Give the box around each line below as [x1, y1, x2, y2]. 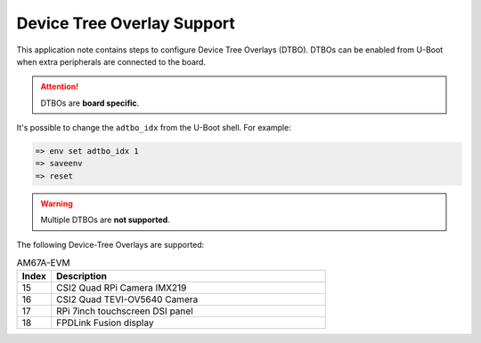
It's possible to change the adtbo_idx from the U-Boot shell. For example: [16, 123, 291, 133]
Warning [40, 198, 73, 209]
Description [56, 270, 107, 283]
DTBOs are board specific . [40, 98, 140, 108]
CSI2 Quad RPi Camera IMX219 [56, 282, 187, 294]
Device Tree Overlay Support [16, 13, 236, 33]
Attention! [40, 81, 79, 92]
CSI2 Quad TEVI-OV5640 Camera [56, 293, 199, 306]
